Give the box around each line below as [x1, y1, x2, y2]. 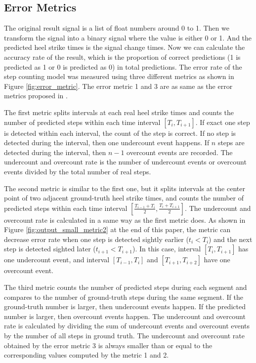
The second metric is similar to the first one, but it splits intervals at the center [4, 183, 245, 193]
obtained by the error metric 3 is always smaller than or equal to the [4, 340, 213, 350]
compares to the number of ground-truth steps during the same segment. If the [4, 291, 243, 302]
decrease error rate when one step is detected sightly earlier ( [4, 234, 189, 244]
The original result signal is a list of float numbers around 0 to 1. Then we [4, 23, 229, 33]
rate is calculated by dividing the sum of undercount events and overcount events [4, 321, 250, 331]
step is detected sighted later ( [4, 243, 96, 254]
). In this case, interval [132, 243, 201, 254]
